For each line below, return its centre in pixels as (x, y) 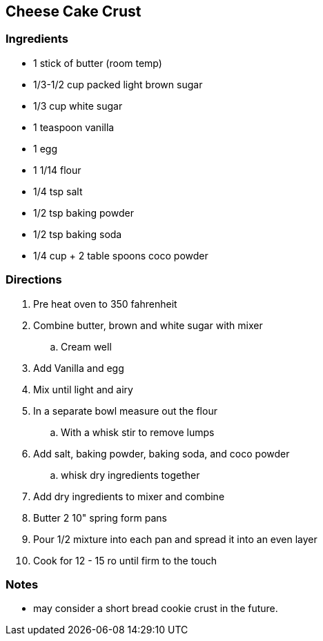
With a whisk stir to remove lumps (138, 432)
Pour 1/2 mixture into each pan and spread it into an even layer (175, 539)
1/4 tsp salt (58, 191)
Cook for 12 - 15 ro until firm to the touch (125, 560)
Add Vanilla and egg (79, 368)
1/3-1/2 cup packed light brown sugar (118, 84)
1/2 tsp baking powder (84, 213)
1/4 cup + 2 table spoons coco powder (121, 255)
